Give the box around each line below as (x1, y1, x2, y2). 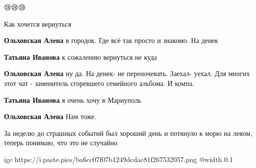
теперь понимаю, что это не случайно (4, 137, 118, 148)
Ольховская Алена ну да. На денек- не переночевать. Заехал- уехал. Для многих (4, 68, 250, 79)
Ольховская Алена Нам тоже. (4, 111, 96, 122)
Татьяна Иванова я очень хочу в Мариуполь (4, 94, 141, 105)
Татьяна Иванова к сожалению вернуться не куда (4, 51, 157, 62)
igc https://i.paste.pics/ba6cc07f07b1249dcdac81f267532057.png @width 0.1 (4, 154, 233, 164)
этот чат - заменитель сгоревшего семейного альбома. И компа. (4, 78, 195, 88)
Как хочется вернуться (4, 18, 72, 29)
